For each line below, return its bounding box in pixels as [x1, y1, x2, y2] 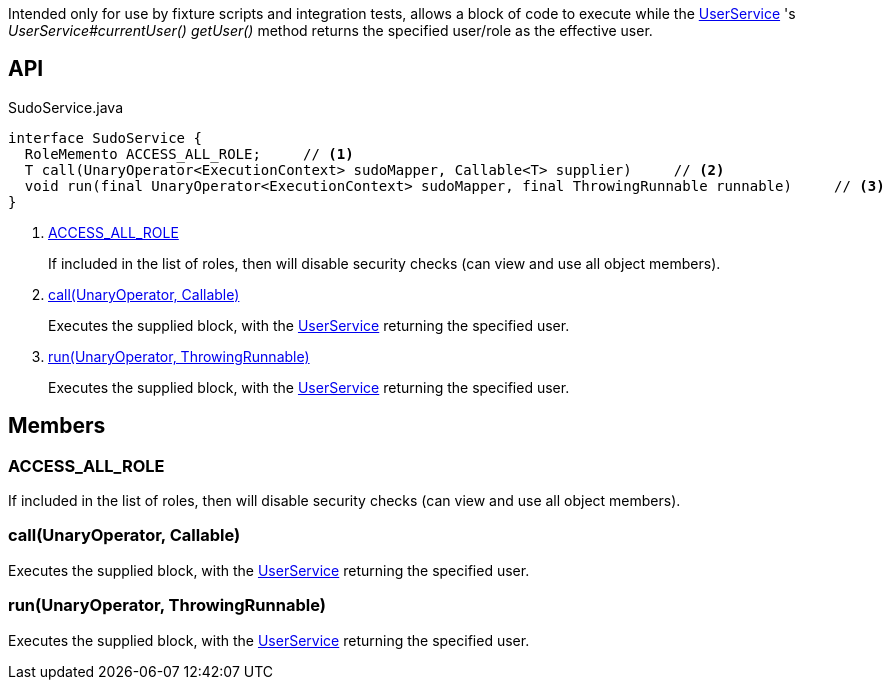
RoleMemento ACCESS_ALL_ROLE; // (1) [24, 145, 354, 162]
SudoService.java [8, 98, 124, 116]
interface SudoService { [8, 129, 202, 146]
